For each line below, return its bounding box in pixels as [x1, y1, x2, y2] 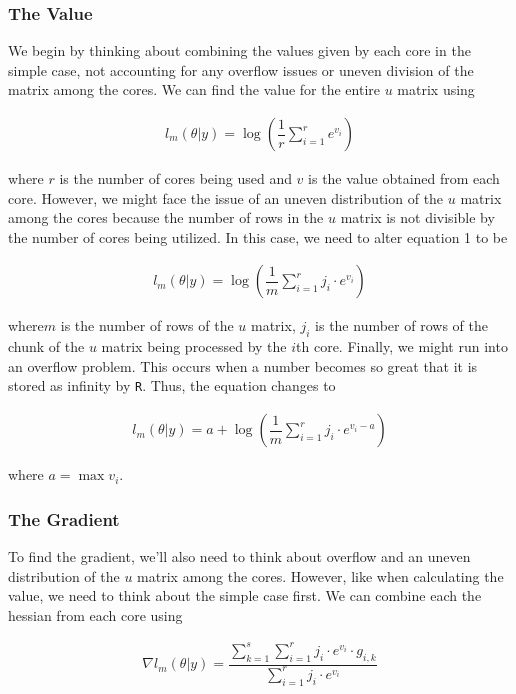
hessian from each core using [8, 604, 183, 625]
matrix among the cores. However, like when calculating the [137, 565, 504, 586]
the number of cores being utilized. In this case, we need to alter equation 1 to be [8, 226, 508, 247]
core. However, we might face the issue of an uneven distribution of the [8, 187, 444, 208]
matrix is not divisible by [340, 207, 495, 228]
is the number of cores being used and [59, 168, 292, 189]
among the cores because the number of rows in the [8, 207, 324, 228]
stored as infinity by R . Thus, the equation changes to [8, 375, 336, 396]
